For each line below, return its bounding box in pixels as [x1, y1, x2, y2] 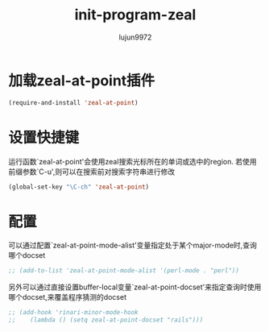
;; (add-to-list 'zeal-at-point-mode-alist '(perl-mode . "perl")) [8, 267, 240, 275]
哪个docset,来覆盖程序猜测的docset [8, 293, 127, 302]
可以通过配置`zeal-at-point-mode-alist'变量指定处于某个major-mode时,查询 [8, 240, 258, 251]
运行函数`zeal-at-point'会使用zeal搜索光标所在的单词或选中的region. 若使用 [8, 156, 257, 166]
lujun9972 [118, 32, 152, 42]
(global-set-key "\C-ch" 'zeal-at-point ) [8, 183, 150, 191]
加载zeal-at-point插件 [8, 71, 155, 89]
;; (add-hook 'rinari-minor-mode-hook [8, 309, 139, 317]
